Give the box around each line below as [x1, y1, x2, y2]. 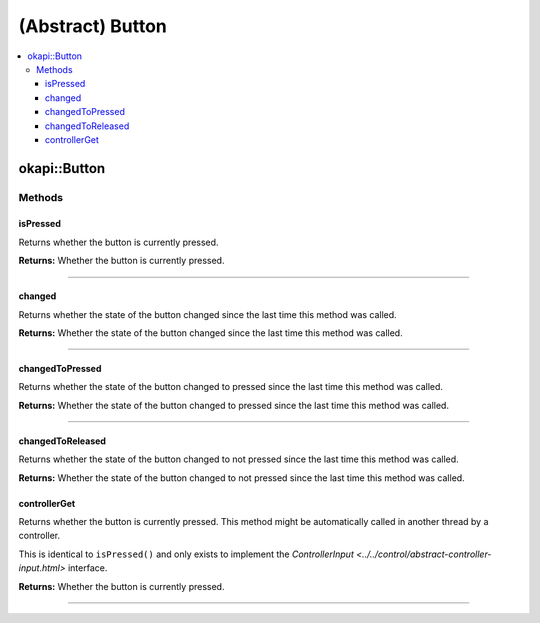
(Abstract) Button [18, 15, 167, 37]
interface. [67, 562, 108, 574]
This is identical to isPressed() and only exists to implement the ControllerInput [18, 548, 354, 560]
